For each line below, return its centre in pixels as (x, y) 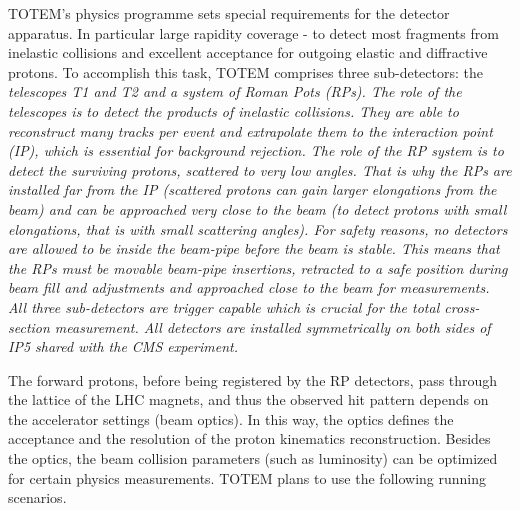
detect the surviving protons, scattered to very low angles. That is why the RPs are (260, 169)
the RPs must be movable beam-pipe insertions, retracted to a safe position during (258, 267)
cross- (462, 306)
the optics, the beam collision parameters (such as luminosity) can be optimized (253, 458)
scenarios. (37, 497)
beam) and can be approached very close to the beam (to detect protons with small (257, 208)
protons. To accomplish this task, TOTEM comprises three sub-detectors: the (245, 71)
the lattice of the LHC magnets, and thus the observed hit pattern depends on (248, 399)
